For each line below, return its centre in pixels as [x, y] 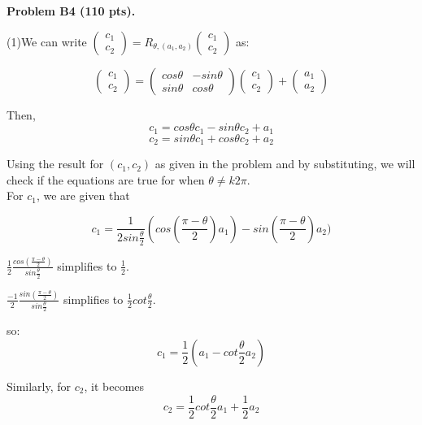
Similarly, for [39, 386]
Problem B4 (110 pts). [71, 11]
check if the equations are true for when [106, 179]
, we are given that [83, 195]
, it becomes [114, 386]
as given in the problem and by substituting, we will [285, 164]
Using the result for [55, 164]
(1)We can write [47, 41]
